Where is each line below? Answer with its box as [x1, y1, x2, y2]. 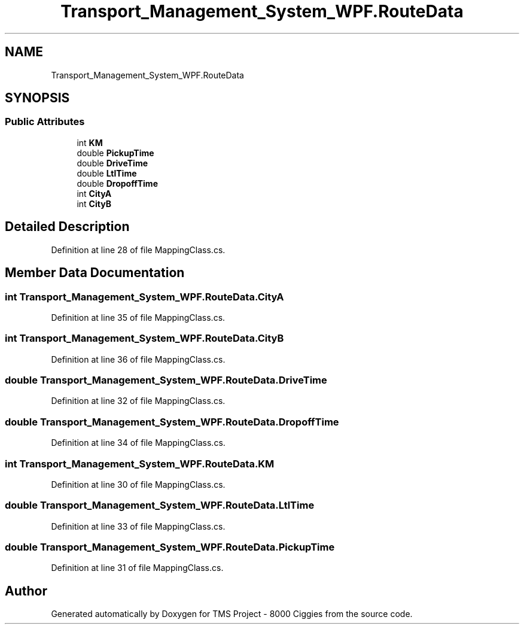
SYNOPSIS [5, 90, 70, 106]
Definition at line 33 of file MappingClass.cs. [51, 521, 226, 531]
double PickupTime [77, 147, 154, 158]
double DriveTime [77, 157, 148, 168]
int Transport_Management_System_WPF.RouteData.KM [5, 457, 275, 470]
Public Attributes [5, 116, 85, 128]
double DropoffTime [77, 178, 158, 189]
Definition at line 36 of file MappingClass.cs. [51, 354, 226, 364]
